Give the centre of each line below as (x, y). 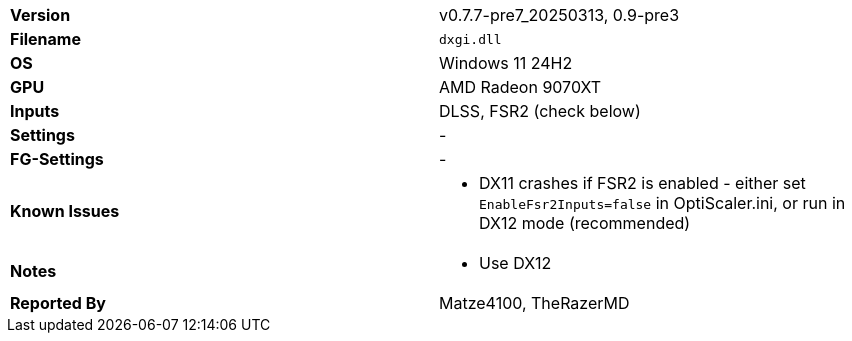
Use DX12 (515, 263)
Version (40, 15)
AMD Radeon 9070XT (520, 87)
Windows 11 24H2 (506, 63)
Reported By (58, 303)
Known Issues (65, 211)
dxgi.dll (470, 39)
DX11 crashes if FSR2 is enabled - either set (642, 183)
